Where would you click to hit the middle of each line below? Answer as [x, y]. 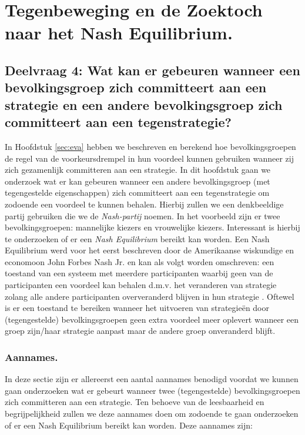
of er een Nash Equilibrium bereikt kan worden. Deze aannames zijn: [129, 425]
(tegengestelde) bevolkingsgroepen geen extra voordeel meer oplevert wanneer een [152, 319]
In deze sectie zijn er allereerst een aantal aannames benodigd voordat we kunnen [152, 379]
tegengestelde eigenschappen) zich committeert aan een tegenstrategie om [137, 193]
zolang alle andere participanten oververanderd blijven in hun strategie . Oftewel [150, 296]
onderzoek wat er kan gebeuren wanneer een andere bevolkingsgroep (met [138, 181]
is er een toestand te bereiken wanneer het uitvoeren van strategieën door [137, 308]
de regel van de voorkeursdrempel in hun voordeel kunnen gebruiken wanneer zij [149, 158]
